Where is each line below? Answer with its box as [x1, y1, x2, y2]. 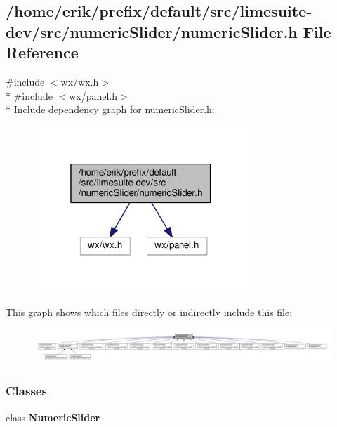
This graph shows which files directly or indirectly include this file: [6, 305, 293, 320]
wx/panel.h [69, 88, 118, 103]
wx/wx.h [60, 74, 99, 88]
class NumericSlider [6, 409, 100, 424]
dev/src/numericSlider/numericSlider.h [6, 20, 298, 42]
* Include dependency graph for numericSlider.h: [6, 102, 215, 117]
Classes [6, 382, 47, 400]
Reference [6, 41, 79, 63]
